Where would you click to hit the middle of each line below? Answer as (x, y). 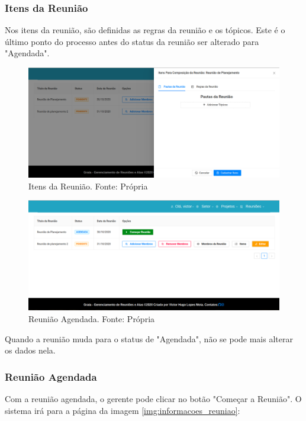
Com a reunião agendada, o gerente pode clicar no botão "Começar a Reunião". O (153, 399)
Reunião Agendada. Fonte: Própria (92, 319)
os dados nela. (30, 350)
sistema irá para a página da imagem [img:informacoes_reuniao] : (123, 410)
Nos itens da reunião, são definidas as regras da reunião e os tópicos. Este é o (145, 30)
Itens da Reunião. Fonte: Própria (88, 186)
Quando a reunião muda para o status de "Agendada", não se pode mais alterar (149, 338)
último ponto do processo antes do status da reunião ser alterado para (132, 41)
